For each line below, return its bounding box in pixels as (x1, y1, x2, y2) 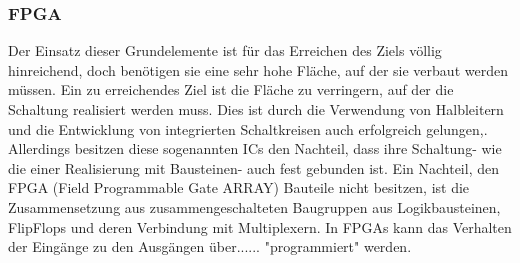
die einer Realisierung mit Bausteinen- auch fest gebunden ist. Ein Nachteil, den (8, 157, 499, 178)
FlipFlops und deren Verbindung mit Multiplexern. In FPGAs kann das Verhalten (8, 216, 512, 237)
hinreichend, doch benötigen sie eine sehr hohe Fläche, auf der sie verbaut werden (8, 59, 508, 80)
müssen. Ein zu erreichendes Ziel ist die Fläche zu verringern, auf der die (8, 79, 454, 100)
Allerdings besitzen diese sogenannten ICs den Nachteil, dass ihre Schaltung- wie (8, 138, 502, 159)
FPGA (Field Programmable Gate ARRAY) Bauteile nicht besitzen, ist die (8, 177, 470, 198)
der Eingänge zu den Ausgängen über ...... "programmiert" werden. (8, 236, 412, 257)
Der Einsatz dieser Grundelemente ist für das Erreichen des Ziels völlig (8, 40, 442, 61)
